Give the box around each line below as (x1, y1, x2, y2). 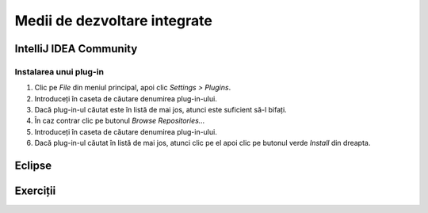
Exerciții (14, 184, 56, 198)
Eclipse (14, 159, 52, 173)
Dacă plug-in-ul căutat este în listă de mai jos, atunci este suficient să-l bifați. (34, 105, 287, 115)
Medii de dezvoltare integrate (14, 12, 213, 29)
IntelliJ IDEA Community (14, 42, 138, 55)
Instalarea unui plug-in (14, 66, 105, 77)
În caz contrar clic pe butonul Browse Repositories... (34, 116, 205, 126)
